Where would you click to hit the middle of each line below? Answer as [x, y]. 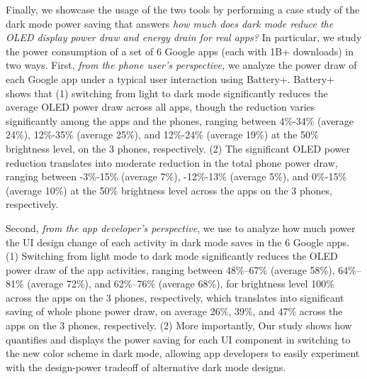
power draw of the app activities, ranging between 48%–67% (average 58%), [170, 269]
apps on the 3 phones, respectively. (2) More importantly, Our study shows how [179, 325]
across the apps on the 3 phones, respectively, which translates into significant [175, 297]
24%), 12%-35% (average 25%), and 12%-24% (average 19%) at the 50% [162, 134]
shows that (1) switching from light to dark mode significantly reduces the [167, 93]
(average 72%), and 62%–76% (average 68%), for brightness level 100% [181, 284]
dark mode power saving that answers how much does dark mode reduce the [170, 23]
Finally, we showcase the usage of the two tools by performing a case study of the [183, 9]
